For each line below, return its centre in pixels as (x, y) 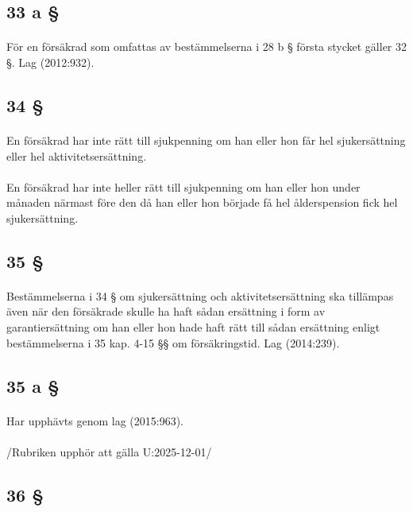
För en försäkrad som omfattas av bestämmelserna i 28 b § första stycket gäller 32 (206, 47)
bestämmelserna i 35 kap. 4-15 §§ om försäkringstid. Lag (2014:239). (173, 342)
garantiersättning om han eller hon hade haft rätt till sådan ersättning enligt (193, 327)
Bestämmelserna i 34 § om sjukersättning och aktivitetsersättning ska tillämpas (200, 295)
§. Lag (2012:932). (50, 62)
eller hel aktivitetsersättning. (77, 155)
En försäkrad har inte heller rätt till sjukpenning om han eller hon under (183, 186)
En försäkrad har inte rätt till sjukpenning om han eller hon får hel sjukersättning (206, 140)
